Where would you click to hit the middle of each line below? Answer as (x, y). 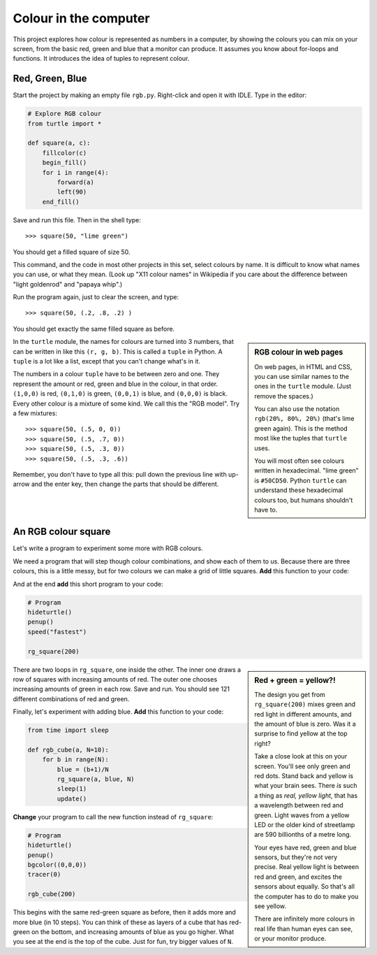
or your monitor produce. (290, 939)
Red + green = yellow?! (295, 680)
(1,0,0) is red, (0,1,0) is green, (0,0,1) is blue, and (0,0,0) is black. (120, 394)
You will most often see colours (300, 461)
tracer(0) (44, 875)
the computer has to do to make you (306, 896)
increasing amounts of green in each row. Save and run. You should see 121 (121, 689)
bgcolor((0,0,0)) (57, 864)
